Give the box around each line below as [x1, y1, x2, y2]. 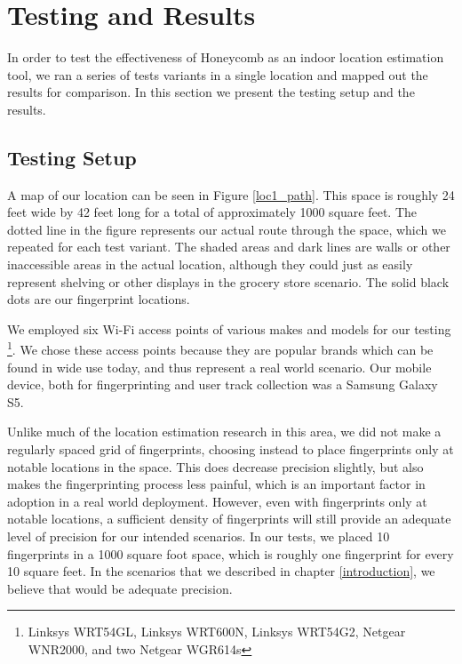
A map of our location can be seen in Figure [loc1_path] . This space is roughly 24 [7, 185, 455, 204]
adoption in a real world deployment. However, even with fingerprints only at [7, 492, 427, 510]
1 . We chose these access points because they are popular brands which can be [7, 338, 434, 359]
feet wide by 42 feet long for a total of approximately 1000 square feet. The [7, 203, 418, 221]
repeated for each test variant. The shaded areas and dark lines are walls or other [7, 237, 450, 256]
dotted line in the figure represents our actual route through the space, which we [7, 220, 446, 238]
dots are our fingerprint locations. [7, 290, 190, 308]
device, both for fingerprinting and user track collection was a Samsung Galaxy [7, 375, 438, 394]
